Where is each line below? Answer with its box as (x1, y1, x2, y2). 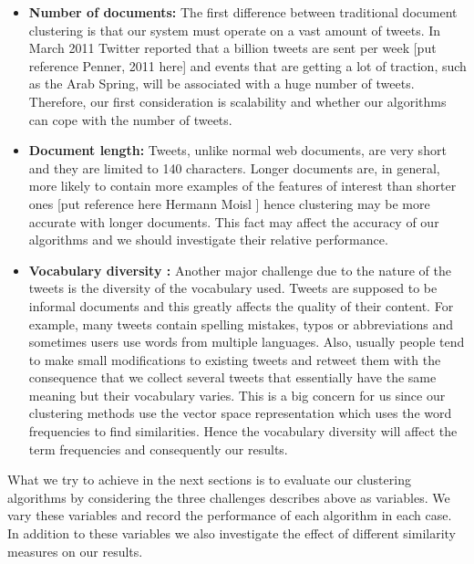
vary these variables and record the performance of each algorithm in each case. (7, 506, 452, 525)
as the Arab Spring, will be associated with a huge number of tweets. (28, 74, 415, 93)
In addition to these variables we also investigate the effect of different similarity (7, 524, 457, 543)
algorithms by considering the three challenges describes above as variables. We (7, 487, 450, 507)
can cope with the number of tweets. (28, 110, 232, 129)
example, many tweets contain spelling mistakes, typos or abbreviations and (28, 314, 454, 333)
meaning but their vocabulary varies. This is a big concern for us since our (28, 385, 446, 404)
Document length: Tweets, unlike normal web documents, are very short (28, 141, 447, 160)
